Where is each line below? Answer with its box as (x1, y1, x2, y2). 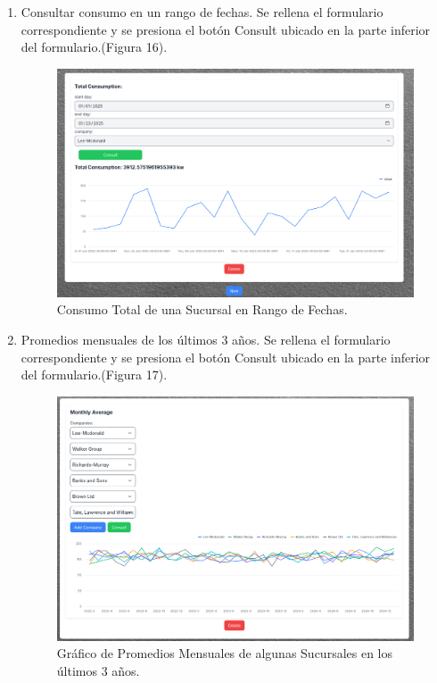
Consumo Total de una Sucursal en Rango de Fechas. (56, 300, 348, 319)
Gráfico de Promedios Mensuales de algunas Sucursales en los (56, 644, 393, 662)
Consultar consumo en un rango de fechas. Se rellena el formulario (21, 3, 383, 21)
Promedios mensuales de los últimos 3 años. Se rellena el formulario (21, 329, 391, 348)
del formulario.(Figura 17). (21, 365, 168, 384)
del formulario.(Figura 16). (21, 37, 168, 56)
